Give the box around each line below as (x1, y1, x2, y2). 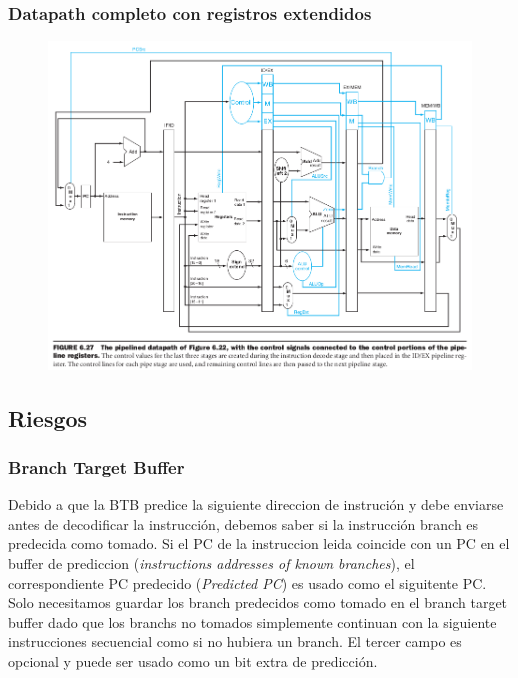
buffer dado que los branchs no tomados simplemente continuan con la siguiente (8, 611, 497, 632)
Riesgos (8, 402, 88, 433)
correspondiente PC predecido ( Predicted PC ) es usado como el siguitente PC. (8, 572, 487, 593)
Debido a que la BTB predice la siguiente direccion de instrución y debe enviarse (8, 494, 504, 515)
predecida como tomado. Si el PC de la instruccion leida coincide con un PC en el (8, 533, 510, 554)
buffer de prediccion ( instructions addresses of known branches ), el (8, 553, 415, 574)
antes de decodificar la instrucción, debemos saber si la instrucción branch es (8, 513, 479, 534)
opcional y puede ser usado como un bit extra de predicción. (8, 650, 378, 671)
